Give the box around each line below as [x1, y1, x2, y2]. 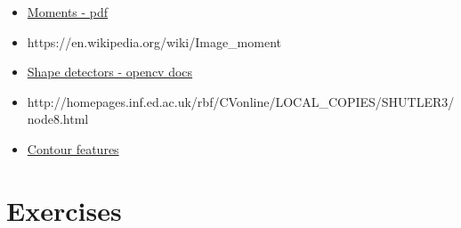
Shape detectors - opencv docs [27, 62, 193, 81]
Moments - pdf [27, 3, 109, 20]
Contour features [27, 139, 119, 158]
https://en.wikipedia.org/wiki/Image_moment [27, 32, 281, 51]
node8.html [27, 110, 89, 128]
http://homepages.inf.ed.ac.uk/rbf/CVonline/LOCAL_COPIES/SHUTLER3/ [27, 92, 455, 110]
